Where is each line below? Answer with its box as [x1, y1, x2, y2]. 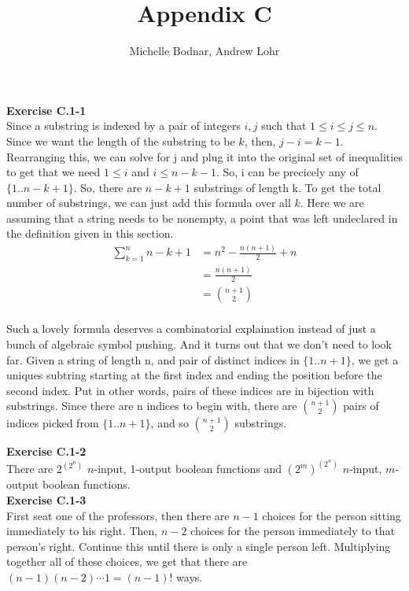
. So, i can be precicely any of [216, 164, 359, 180]
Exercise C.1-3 [6, 492, 87, 508]
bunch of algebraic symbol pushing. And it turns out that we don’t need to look [6, 336, 392, 353]
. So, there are [73, 179, 142, 195]
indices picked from [6, 415, 99, 431]
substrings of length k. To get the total [193, 179, 381, 195]
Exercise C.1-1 [6, 102, 87, 118]
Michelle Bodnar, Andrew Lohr [129, 42, 280, 59]
